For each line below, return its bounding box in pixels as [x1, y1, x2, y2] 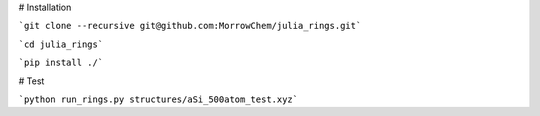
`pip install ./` [18, 57, 104, 69]
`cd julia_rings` [18, 38, 104, 50]
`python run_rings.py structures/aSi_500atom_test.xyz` [18, 93, 299, 105]
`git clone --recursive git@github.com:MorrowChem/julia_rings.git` [18, 20, 362, 32]
